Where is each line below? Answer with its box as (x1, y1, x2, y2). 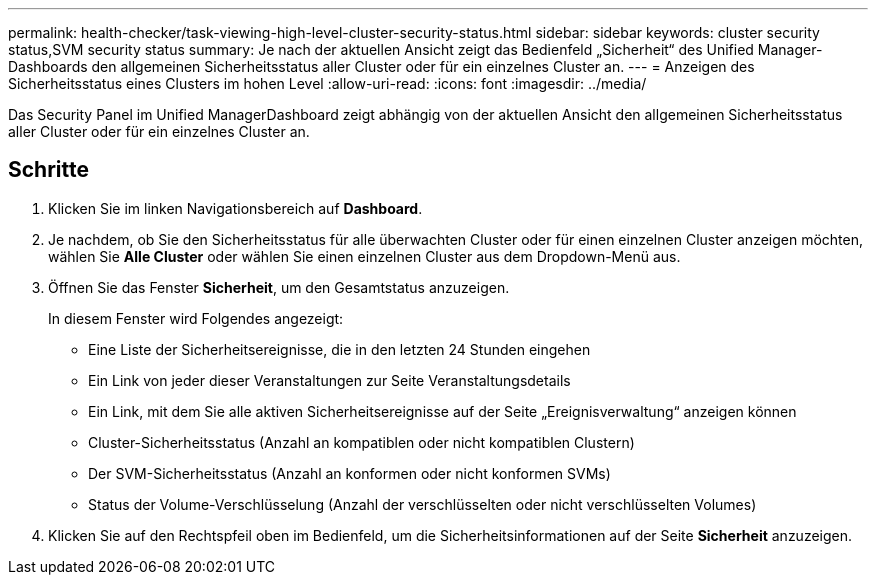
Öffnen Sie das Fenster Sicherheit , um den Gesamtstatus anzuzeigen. (48, 278, 510, 296)
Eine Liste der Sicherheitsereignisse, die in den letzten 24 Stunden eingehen (88, 340, 591, 358)
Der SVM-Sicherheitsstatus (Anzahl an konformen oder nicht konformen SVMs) (88, 464, 611, 482)
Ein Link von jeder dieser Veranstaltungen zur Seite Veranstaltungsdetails (88, 371, 571, 389)
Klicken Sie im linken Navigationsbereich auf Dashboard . (48, 199, 423, 217)
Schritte (8, 157, 89, 183)
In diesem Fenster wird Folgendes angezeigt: (48, 309, 344, 327)
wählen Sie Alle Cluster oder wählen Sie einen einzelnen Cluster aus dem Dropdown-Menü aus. (48, 247, 681, 265)
